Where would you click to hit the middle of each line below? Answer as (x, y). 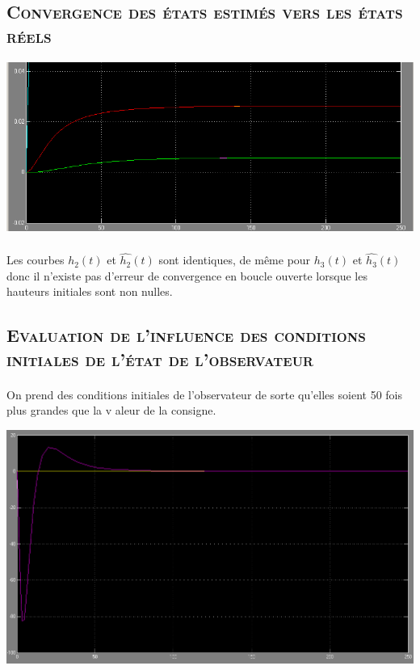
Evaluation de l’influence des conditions (186, 335)
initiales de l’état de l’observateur (160, 358)
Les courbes (36, 260)
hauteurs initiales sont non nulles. (90, 291)
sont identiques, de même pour (235, 260)
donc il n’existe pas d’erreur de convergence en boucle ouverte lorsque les (187, 275)
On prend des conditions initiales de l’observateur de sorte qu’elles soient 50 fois (204, 394)
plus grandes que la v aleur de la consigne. (111, 410)
